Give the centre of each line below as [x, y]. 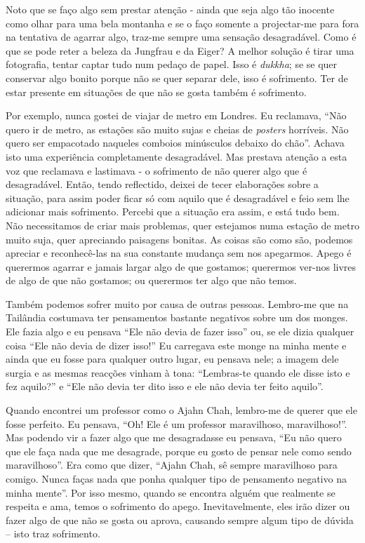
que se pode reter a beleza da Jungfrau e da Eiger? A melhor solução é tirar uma [180, 50]
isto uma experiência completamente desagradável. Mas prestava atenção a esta [177, 156]
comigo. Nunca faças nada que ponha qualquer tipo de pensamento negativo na [176, 478]
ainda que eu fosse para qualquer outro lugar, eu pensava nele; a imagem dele [172, 359]
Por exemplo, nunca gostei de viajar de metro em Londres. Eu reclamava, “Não [176, 115]
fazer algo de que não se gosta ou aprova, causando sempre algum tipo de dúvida [180, 519]
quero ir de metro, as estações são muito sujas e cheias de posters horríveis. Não [177, 129]
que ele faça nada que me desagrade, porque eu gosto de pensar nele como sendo [179, 451]
